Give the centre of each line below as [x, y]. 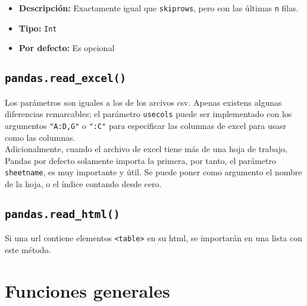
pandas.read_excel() [66, 78]
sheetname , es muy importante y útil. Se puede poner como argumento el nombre [153, 172]
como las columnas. [40, 137]
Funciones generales [87, 290]
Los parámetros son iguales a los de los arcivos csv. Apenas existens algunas [143, 102]
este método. [28, 250]
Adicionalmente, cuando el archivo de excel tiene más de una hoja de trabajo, [146, 149]
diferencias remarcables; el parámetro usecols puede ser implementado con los [148, 114]
